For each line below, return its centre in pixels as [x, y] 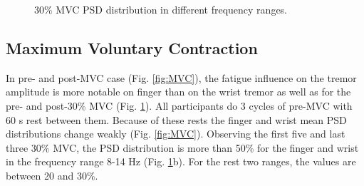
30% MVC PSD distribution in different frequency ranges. [161, 9]
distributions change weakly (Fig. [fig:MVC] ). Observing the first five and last [176, 134]
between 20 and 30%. [52, 175]
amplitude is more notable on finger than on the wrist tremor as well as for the [178, 92]
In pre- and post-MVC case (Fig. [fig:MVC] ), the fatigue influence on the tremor [181, 77]
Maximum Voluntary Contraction [132, 47]
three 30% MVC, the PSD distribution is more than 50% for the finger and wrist [182, 147]
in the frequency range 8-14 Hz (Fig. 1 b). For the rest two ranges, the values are [181, 161]
